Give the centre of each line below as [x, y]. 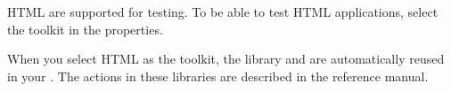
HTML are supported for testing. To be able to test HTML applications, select [223, 11]
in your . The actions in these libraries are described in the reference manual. [218, 76]
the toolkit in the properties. [85, 29]
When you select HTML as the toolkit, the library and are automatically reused [226, 59]
